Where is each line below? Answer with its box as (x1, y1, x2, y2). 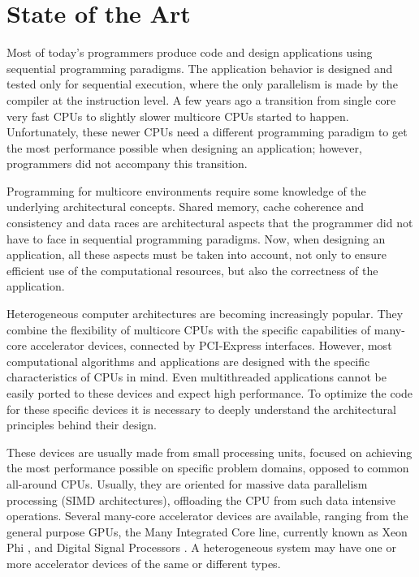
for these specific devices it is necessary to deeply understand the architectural (6, 400, 396, 417)
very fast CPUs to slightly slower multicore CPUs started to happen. (6, 107, 349, 124)
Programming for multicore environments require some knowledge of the (6, 182, 366, 199)
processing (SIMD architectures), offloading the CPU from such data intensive (6, 491, 395, 508)
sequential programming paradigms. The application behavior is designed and (6, 59, 393, 76)
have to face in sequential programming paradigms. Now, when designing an (6, 230, 386, 247)
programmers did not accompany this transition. (6, 155, 248, 172)
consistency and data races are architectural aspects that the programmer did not (6, 214, 413, 231)
